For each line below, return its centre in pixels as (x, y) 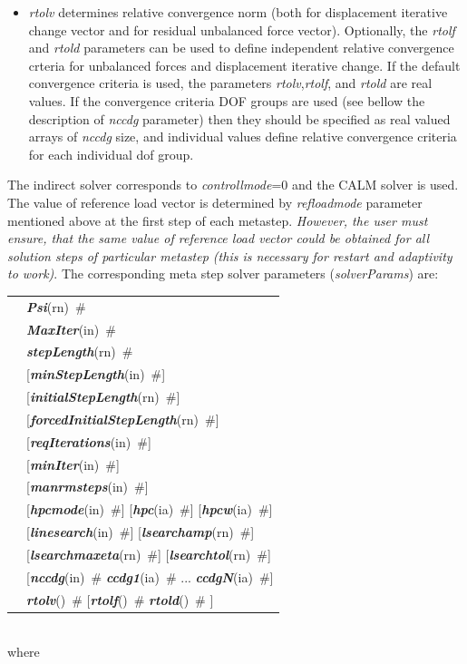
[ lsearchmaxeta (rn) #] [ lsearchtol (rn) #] (149, 554)
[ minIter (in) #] (73, 464)
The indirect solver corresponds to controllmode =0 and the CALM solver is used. (233, 185)
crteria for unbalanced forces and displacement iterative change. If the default (244, 65)
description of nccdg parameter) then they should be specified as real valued (239, 118)
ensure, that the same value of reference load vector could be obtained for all (219, 238)
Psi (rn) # (56, 306)
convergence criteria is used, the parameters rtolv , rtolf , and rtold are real (230, 83)
